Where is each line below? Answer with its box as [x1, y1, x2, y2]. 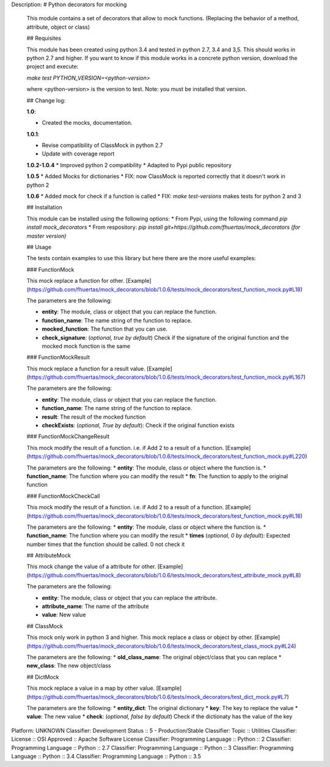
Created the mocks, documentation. [42, 119, 133, 127]
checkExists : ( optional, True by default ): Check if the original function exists [42, 422, 235, 429]
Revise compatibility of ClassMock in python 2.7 [42, 141, 163, 149]
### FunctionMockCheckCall [26, 492, 100, 499]
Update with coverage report [42, 150, 115, 157]
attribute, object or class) [26, 23, 90, 31]
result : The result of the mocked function [42, 413, 146, 421]
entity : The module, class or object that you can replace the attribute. [42, 594, 217, 601]
